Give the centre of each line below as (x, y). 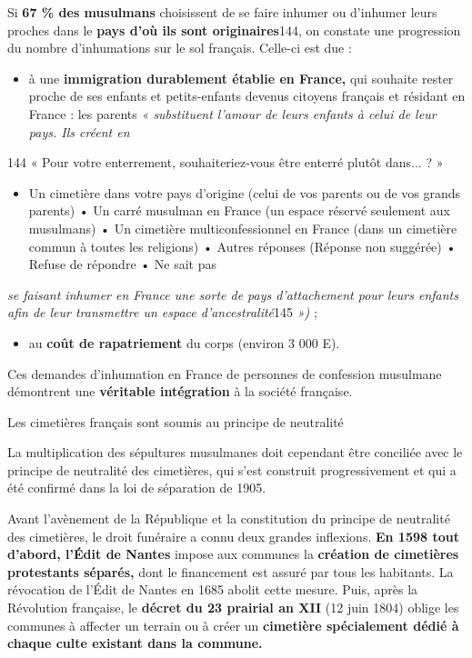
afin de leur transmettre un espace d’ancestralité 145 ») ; (162, 312)
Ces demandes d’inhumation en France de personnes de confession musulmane (225, 373)
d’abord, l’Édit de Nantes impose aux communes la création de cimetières (233, 554)
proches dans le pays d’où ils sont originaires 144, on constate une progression (234, 30)
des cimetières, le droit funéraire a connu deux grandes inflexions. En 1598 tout (233, 536)
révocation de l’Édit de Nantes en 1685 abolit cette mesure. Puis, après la (213, 589)
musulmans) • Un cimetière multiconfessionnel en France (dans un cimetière (243, 228)
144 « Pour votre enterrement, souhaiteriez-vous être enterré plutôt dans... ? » (226, 162)
